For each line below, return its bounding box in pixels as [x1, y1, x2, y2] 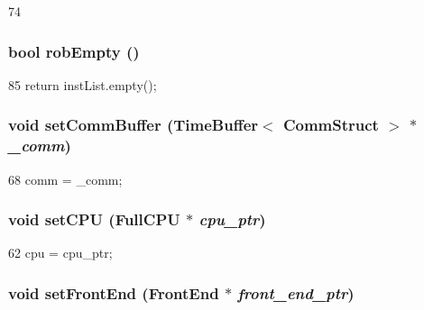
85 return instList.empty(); [8, 75, 157, 94]
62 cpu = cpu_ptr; [8, 243, 113, 262]
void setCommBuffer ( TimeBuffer [8, 114, 259, 136]
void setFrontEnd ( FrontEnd [8, 281, 219, 304]
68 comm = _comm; [8, 169, 123, 188]
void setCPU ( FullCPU [8, 208, 180, 231]
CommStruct [282, 114, 379, 136]
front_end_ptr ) [237, 281, 355, 304]
